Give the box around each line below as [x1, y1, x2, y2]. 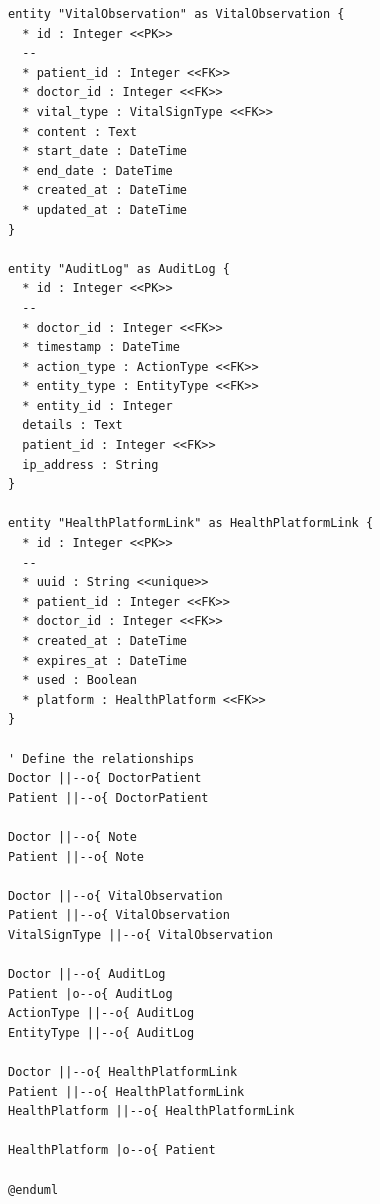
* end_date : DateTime [22, 163, 173, 178]
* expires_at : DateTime [22, 653, 187, 668]
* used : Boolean [22, 673, 137, 688]
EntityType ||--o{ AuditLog [8, 1025, 195, 1040]
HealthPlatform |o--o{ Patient [8, 1143, 216, 1158]
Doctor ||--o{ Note [8, 829, 137, 844]
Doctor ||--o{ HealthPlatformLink [8, 1065, 238, 1080]
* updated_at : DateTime [22, 202, 187, 217]
